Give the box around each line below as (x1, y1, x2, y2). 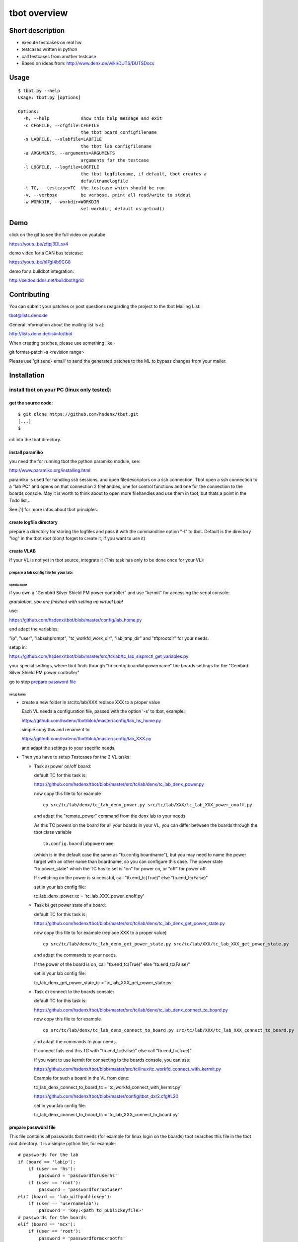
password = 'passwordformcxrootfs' (39, 1235, 126, 1241)
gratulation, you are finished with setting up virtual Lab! (9, 599, 124, 605)
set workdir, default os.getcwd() (80, 206, 165, 212)
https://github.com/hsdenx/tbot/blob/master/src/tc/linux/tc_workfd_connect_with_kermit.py (34, 1066, 221, 1072)
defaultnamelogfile (80, 178, 129, 184)
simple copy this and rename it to (21, 726, 90, 732)
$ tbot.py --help (18, 87, 60, 93)
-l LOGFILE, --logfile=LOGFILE (23, 164, 99, 170)
